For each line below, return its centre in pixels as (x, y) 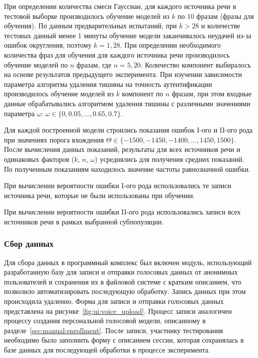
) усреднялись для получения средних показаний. (170, 159)
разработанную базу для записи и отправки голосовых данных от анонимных (121, 272)
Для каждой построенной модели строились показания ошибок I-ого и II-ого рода (128, 130)
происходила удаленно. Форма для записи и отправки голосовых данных (114, 301)
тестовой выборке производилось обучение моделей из (87, 16)
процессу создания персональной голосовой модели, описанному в (105, 321)
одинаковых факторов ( (39, 159)
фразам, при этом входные (212, 94)
